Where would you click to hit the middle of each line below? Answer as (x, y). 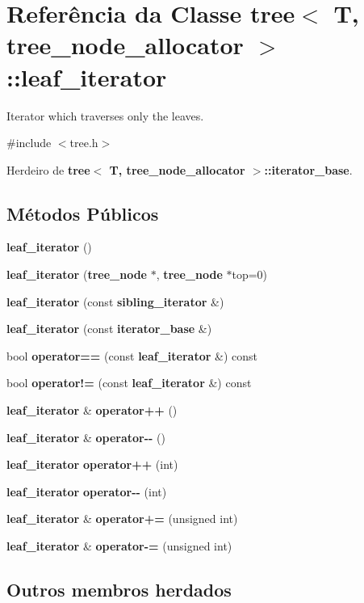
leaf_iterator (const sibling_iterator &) (115, 301)
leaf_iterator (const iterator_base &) (109, 329)
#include (29, 143)
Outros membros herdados (119, 589)
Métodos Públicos (83, 213)
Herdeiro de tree (48, 169)
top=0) (250, 274)
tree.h (84, 143)
